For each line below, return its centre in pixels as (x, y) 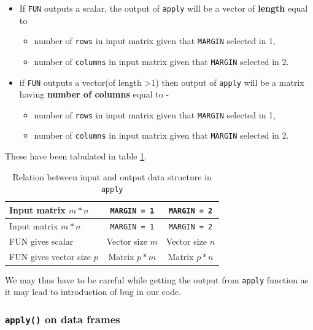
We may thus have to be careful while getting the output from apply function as (157, 279)
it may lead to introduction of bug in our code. (93, 292)
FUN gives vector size (50, 256)
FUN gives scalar (41, 241)
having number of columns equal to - (94, 94)
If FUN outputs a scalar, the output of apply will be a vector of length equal (164, 8)
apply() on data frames (63, 319)
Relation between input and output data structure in (112, 176)
